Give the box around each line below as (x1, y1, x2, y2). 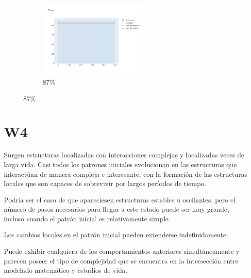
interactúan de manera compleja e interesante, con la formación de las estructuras (4, 169, 248, 179)
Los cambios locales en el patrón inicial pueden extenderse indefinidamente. (4, 230, 228, 240)
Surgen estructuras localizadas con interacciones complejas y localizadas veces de (4, 150, 244, 160)
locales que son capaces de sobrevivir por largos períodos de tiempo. (4, 178, 206, 188)
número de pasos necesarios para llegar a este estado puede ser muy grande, (4, 204, 229, 214)
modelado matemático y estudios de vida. (4, 265, 128, 275)
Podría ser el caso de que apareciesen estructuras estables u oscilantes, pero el (4, 194, 235, 204)
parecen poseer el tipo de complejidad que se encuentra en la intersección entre (4, 255, 238, 265)
